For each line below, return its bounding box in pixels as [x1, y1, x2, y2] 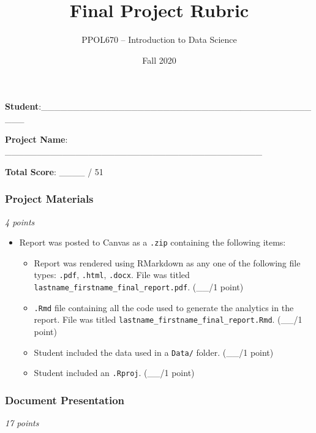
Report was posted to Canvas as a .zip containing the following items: [19, 236, 286, 249]
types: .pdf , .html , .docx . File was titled [34, 268, 190, 281]
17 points [5, 416, 39, 429]
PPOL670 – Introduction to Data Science [81, 33, 237, 46]
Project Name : [5, 132, 68, 145]
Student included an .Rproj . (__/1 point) [34, 366, 195, 379]
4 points [5, 215, 35, 228]
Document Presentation [5, 392, 125, 407]
